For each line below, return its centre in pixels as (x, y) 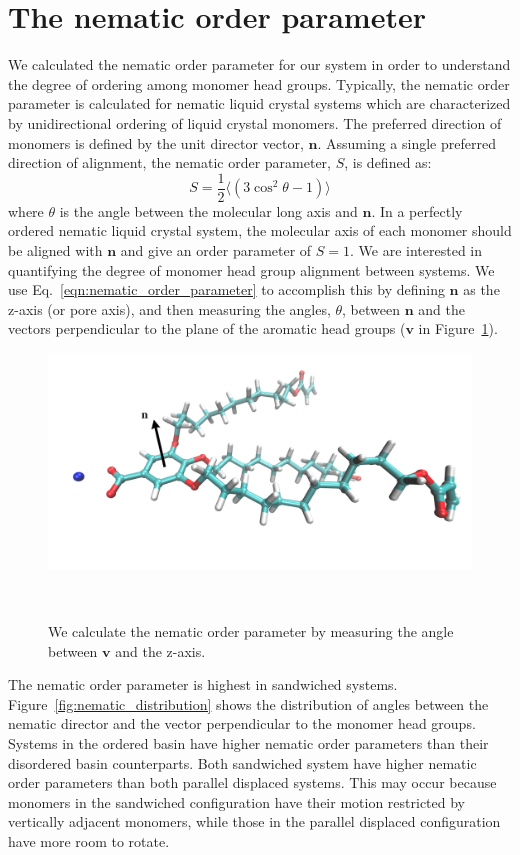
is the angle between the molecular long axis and (208, 210)
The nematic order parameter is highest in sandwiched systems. (203, 684)
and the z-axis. (160, 650)
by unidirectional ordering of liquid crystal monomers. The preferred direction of (255, 122)
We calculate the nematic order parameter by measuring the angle (251, 631)
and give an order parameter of (216, 249)
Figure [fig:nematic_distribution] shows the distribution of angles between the (248, 703)
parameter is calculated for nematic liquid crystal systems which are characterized (259, 103)
